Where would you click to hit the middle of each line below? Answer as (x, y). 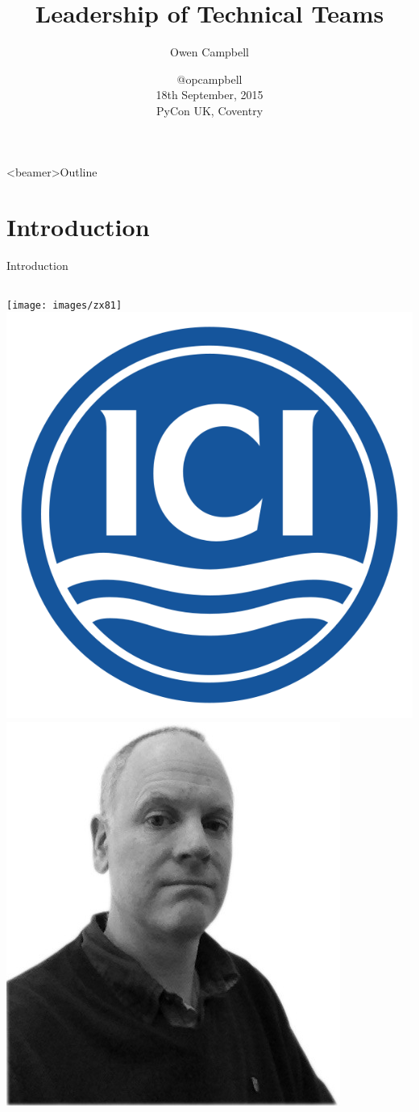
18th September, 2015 (209, 95)
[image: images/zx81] (64, 305)
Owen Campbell (209, 52)
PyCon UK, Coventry (209, 110)
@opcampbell (209, 79)
